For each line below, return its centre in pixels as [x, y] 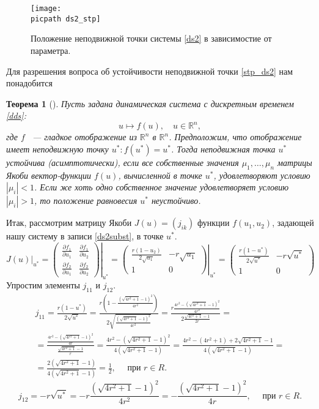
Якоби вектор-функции [49, 175]
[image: [46, 9]
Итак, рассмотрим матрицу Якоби [69, 223]
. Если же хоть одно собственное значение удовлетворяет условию [162, 187]
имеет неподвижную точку [57, 148]
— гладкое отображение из [84, 137]
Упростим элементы [43, 284]
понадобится [29, 83]
